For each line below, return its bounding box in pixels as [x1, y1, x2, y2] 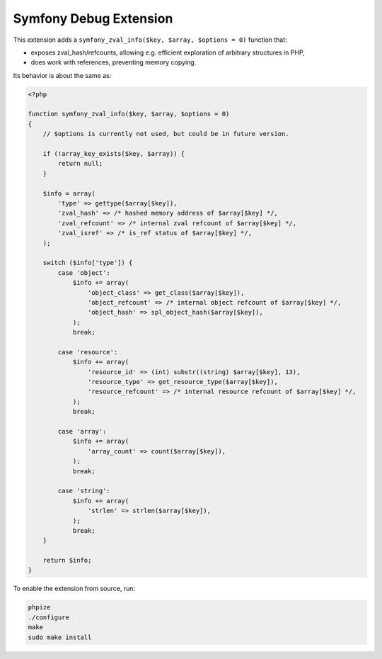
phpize [28, 603, 51, 612]
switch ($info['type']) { [42, 259, 133, 267]
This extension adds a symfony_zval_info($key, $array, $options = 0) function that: [13, 35, 288, 44]
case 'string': [57, 487, 111, 495]
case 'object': [57, 269, 111, 276]
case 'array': [57, 427, 107, 435]
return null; [57, 159, 103, 168]
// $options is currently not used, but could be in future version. [42, 130, 289, 138]
